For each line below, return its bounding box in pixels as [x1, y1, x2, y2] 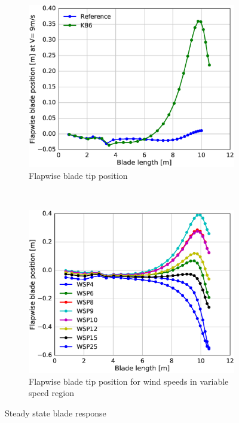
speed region [29, 387, 74, 399]
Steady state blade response [5, 407, 106, 419]
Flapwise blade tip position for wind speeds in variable [29, 375, 229, 387]
